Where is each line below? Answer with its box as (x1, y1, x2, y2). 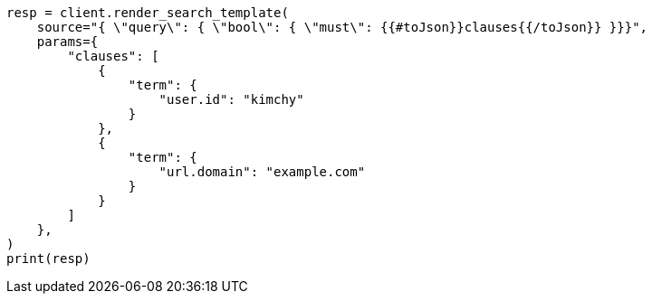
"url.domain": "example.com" (158, 165, 366, 179)
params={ (36, 34, 99, 49)
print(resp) (6, 251, 91, 266)
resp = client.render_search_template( (6, 5, 289, 20)
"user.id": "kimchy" (158, 92, 304, 107)
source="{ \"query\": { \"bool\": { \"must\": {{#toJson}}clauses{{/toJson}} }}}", (36, 20, 648, 34)
